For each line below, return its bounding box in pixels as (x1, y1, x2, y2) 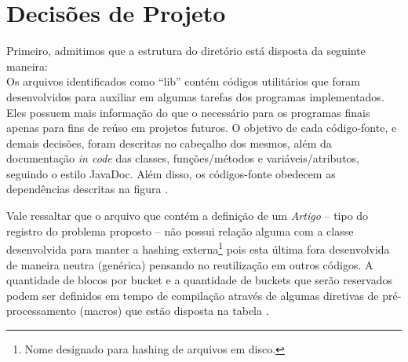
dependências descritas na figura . (6, 181, 169, 197)
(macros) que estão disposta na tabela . (79, 302, 269, 319)
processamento (6, 302, 76, 319)
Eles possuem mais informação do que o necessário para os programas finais (6, 104, 370, 120)
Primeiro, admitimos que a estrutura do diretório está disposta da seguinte (6, 42, 366, 59)
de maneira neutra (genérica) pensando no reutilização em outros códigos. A (6, 256, 373, 272)
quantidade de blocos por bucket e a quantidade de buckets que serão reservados (6, 272, 393, 288)
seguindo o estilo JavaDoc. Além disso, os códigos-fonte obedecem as (6, 165, 336, 181)
